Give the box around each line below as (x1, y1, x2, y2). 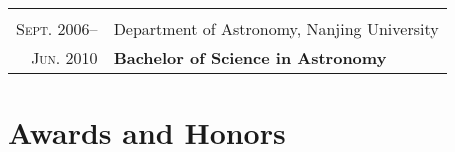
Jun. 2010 (31, 46, 98, 69)
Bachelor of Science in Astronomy (113, 46, 387, 69)
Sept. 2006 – (16, 17, 98, 40)
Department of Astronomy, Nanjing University (113, 17, 439, 40)
